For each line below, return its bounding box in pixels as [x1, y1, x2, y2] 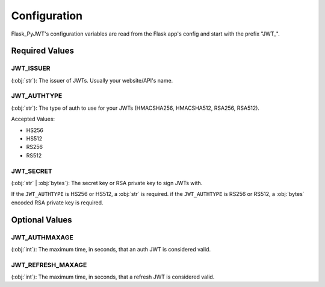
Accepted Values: [11, 115, 55, 123]
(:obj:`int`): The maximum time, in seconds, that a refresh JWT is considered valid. [11, 273, 215, 280]
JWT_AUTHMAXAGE [11, 233, 73, 241]
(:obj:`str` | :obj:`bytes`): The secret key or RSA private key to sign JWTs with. [11, 179, 203, 186]
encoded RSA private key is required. [11, 199, 104, 206]
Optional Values [11, 215, 72, 225]
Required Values [11, 46, 75, 56]
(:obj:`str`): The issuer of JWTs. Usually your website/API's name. [11, 77, 173, 84]
